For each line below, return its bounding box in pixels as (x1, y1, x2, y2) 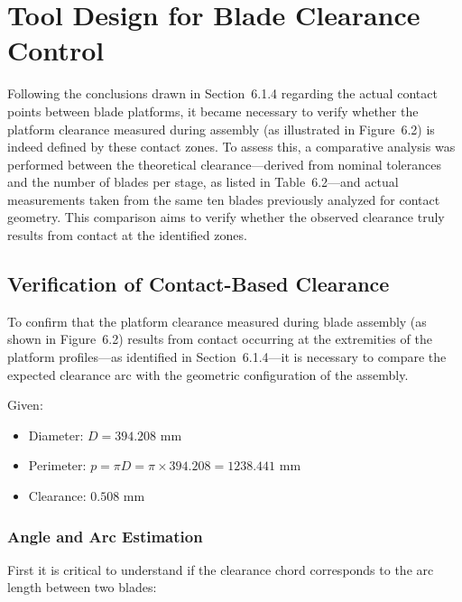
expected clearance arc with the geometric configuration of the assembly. (7, 365, 409, 384)
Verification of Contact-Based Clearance (7, 270, 390, 298)
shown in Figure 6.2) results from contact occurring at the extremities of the (7, 329, 432, 348)
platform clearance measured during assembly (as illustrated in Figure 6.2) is (7, 119, 435, 138)
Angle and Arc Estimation (7, 524, 203, 547)
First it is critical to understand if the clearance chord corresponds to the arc (7, 560, 434, 579)
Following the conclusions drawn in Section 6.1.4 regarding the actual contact (7, 84, 438, 103)
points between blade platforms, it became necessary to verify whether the (7, 101, 419, 120)
